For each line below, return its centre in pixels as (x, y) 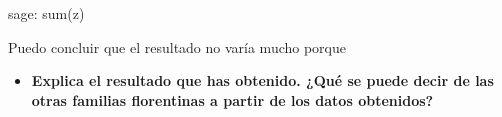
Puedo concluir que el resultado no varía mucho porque (177, 46)
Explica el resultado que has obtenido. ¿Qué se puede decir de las (262, 80)
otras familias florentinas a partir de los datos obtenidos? (232, 99)
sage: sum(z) (46, 13)
